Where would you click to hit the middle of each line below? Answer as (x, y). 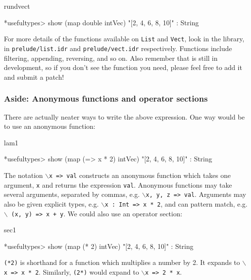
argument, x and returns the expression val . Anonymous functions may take (118, 184)
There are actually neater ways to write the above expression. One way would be (125, 116)
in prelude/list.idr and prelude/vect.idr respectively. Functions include (118, 48)
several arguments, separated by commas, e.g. (72, 194)
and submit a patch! (34, 77)
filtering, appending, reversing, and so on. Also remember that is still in (111, 58)
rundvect (17, 6)
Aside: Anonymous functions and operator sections (106, 98)
